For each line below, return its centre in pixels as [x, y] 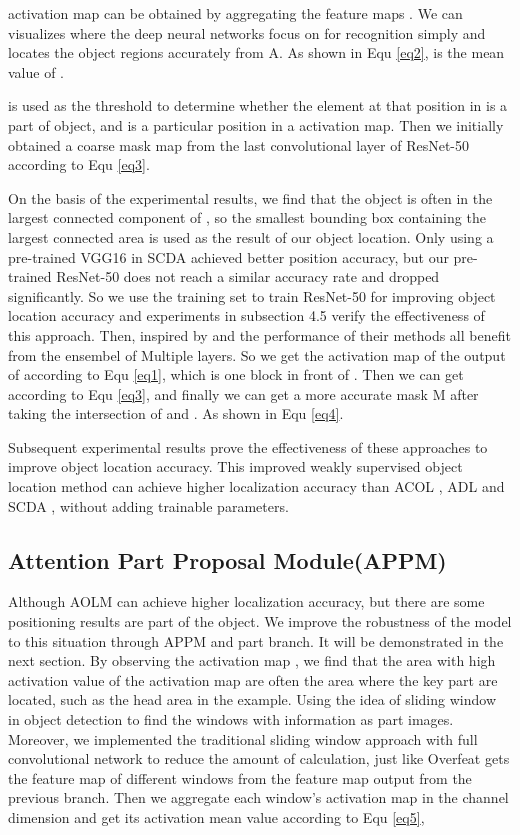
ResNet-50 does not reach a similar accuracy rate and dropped [248, 276]
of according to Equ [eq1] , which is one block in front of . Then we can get [236, 374]
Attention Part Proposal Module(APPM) [227, 559]
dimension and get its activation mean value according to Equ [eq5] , [216, 816]
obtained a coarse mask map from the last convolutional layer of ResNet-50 [239, 144]
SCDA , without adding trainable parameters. [148, 505]
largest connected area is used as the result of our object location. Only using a [251, 236]
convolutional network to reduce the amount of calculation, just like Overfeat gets [259, 758]
